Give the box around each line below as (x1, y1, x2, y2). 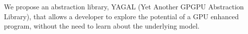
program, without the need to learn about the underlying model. (4, 21, 200, 31)
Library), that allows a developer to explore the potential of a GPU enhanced (4, 11, 239, 21)
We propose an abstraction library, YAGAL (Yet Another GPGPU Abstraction (4, 1, 244, 11)
